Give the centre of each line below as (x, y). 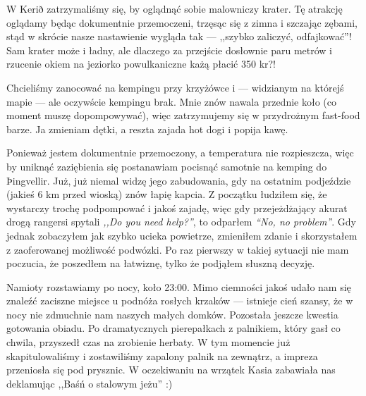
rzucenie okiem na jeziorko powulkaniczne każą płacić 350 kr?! (141, 64)
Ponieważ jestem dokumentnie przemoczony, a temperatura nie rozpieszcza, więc (180, 153)
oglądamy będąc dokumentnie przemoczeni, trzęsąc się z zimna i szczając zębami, (182, 22)
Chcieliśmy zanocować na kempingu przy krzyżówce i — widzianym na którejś (175, 87)
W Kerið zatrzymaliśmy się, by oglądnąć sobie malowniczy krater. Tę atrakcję (175, 8)
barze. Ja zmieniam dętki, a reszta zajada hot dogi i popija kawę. (147, 129)
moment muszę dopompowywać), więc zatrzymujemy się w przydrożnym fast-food (183, 115)
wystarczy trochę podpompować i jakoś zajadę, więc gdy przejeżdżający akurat (177, 208)
